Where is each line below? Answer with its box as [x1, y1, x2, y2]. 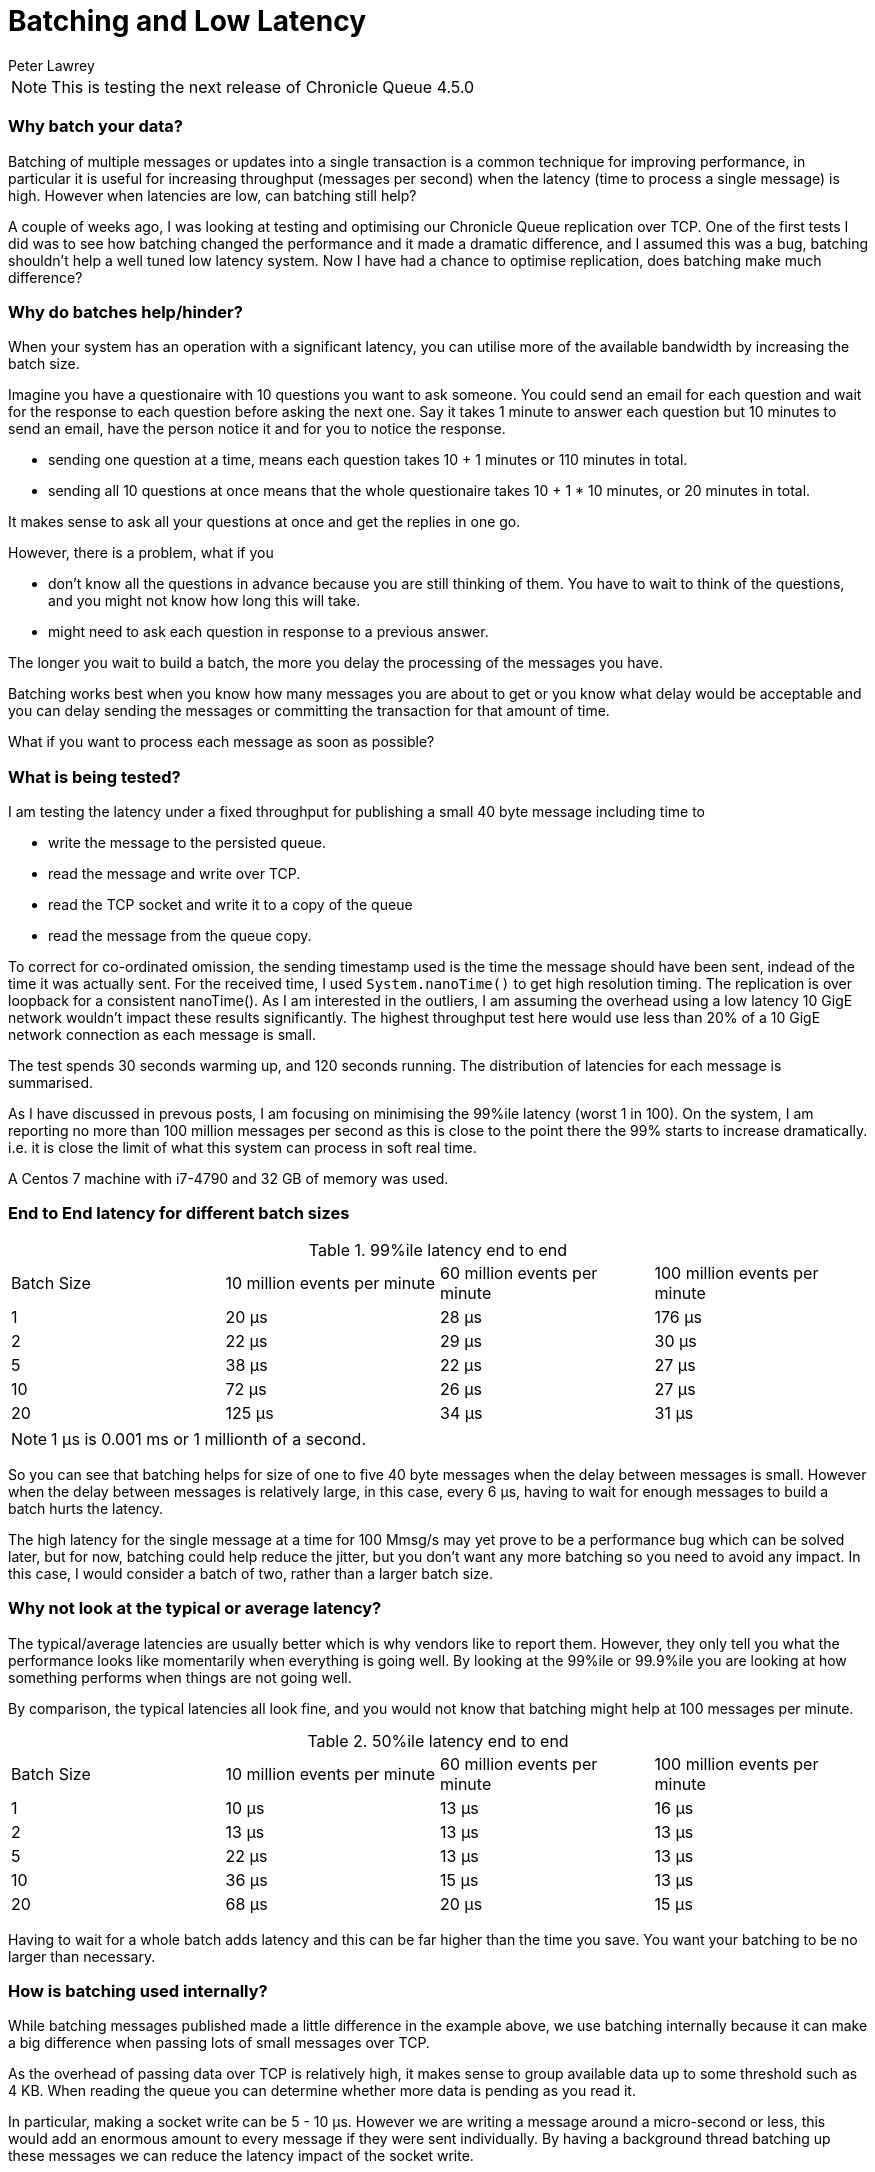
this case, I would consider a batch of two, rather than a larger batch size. [8, 1564, 493, 1582]
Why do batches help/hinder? [8, 301, 243, 322]
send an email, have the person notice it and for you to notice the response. [8, 420, 506, 438]
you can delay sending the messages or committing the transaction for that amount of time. [8, 702, 610, 720]
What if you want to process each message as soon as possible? [8, 733, 435, 751]
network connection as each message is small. [8, 1026, 316, 1043]
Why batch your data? [8, 116, 183, 137]
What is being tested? [8, 766, 181, 787]
